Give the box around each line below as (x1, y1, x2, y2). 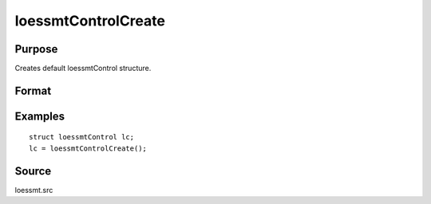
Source (14, 164, 52, 178)
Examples (14, 109, 65, 123)
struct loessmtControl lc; (29, 132, 135, 142)
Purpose (14, 42, 58, 56)
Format (14, 84, 52, 97)
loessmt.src (14, 185, 53, 194)
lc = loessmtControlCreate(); (29, 143, 148, 153)
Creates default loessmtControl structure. (14, 64, 152, 73)
